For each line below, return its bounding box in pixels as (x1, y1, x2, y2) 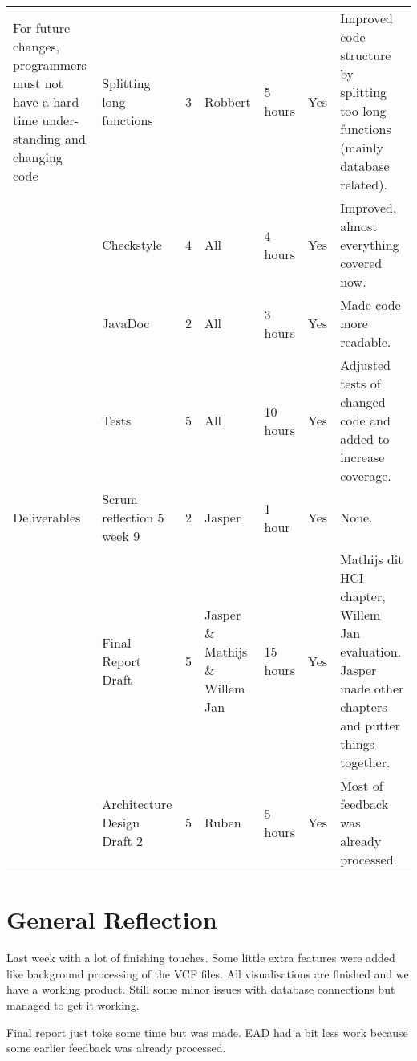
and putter (340, 716, 400, 734)
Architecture (102, 795, 172, 813)
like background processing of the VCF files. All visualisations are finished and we (6, 965, 409, 982)
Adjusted (340, 356, 391, 374)
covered (340, 254, 383, 272)
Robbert (204, 91, 251, 111)
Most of (340, 776, 383, 795)
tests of (340, 374, 381, 392)
